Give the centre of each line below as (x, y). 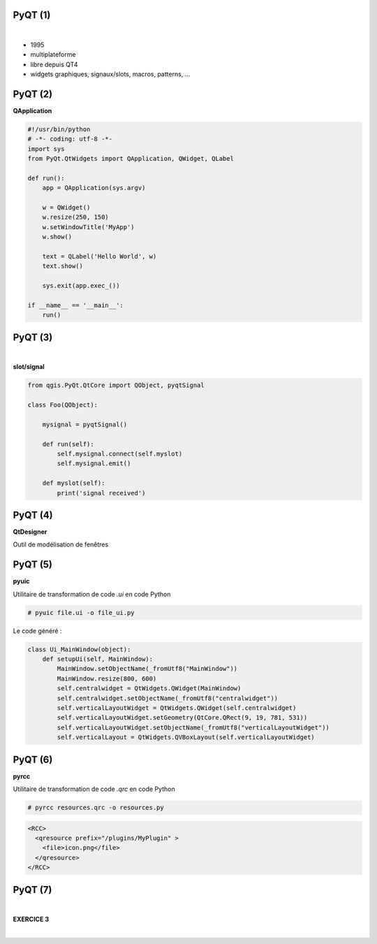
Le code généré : (37, 631)
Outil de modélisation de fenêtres (61, 544)
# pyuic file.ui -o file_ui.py (81, 612)
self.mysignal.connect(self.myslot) (120, 454)
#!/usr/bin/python (59, 129)
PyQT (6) (33, 759)
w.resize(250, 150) (76, 217)
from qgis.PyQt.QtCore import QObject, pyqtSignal (116, 385)
